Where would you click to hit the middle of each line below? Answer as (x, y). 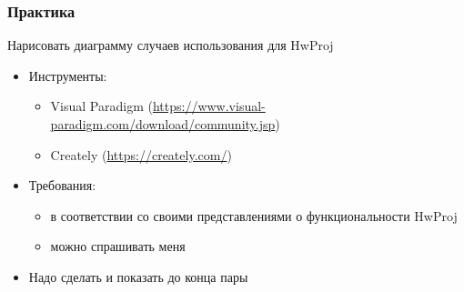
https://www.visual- (209, 106)
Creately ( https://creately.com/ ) (141, 154)
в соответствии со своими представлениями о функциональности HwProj (254, 215)
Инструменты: (68, 75)
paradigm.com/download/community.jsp (163, 124)
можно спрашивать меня (118, 246)
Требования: (62, 185)
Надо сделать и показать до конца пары (138, 276)
